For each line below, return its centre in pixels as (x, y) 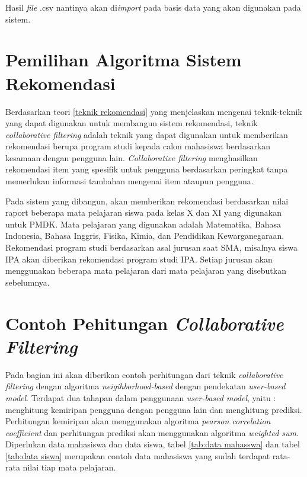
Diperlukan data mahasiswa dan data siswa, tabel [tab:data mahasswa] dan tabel (153, 444)
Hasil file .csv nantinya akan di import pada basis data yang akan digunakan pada (153, 7)
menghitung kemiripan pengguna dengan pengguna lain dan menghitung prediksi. (154, 409)
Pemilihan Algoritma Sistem (124, 60)
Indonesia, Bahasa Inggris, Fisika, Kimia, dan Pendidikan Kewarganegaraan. (145, 236)
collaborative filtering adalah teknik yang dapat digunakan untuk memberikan (147, 134)
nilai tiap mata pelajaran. (69, 467)
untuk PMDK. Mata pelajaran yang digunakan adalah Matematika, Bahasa (143, 224)
